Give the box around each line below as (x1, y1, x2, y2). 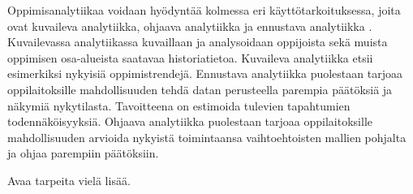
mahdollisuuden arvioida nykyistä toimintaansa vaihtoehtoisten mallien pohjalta (7, 128, 407, 145)
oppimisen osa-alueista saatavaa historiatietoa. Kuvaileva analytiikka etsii (7, 49, 373, 66)
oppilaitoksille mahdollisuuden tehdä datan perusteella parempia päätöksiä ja (7, 80, 393, 97)
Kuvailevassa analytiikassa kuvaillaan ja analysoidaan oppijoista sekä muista (7, 33, 388, 50)
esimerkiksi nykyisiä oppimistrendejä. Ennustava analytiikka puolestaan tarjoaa (7, 65, 402, 82)
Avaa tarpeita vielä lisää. (7, 171, 131, 188)
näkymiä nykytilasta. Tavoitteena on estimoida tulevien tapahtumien (7, 97, 351, 114)
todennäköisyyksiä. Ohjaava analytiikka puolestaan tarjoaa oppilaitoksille (7, 113, 372, 130)
